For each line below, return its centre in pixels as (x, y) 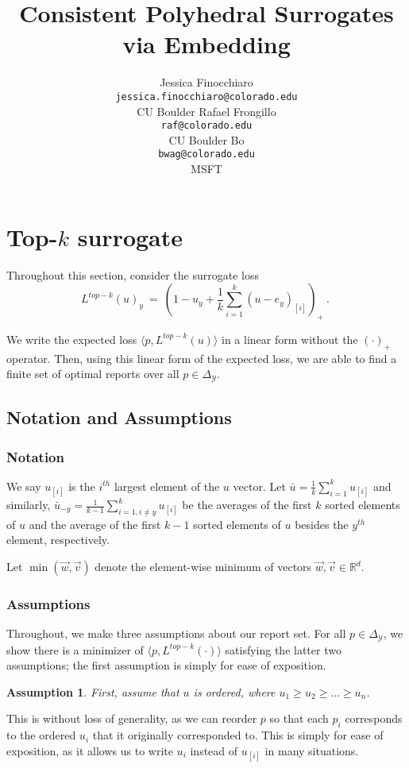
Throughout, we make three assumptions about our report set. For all (176, 633)
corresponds (374, 718)
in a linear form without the (290, 339)
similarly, (29, 505)
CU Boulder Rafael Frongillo (206, 111)
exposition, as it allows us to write (90, 750)
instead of (214, 750)
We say (24, 486)
